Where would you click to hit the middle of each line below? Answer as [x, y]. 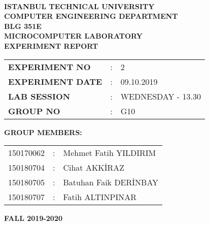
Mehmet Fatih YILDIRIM [110, 153]
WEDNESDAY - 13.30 [161, 96]
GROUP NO [34, 111]
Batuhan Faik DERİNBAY [111, 182]
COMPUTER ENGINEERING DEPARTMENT [91, 16]
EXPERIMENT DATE [55, 81]
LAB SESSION [39, 96]
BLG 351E [23, 26]
